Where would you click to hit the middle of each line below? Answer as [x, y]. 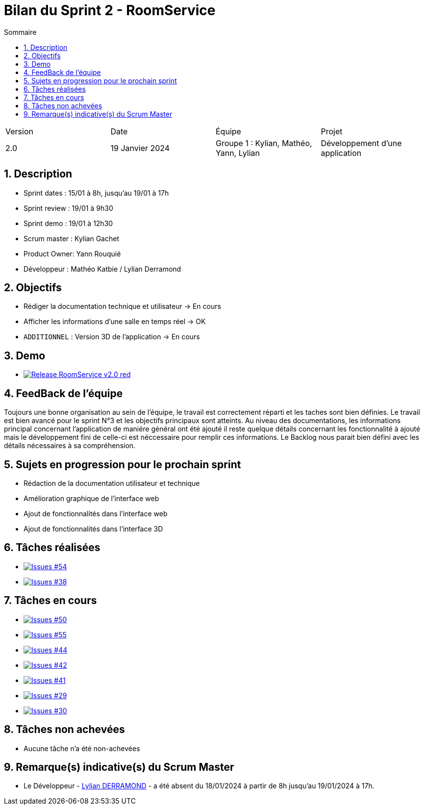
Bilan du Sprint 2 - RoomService [110, 10]
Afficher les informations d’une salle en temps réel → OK [115, 322]
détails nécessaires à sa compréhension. [70, 446]
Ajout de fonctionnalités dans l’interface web [96, 513]
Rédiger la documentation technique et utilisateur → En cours [122, 306]
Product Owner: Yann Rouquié [72, 253]
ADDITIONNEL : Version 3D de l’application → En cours [112, 337]
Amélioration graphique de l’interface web [91, 498]
